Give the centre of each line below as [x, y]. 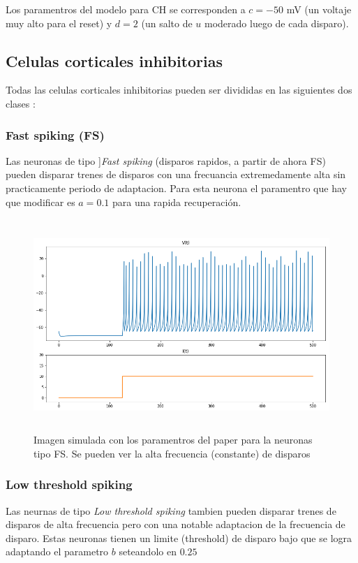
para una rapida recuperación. [177, 202]
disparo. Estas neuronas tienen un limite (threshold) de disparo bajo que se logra [179, 538]
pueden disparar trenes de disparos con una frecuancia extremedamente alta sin [176, 174]
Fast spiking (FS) [55, 134]
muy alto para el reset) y [59, 23]
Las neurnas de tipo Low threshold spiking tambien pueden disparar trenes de [171, 510]
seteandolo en [148, 551]
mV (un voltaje [319, 9]
